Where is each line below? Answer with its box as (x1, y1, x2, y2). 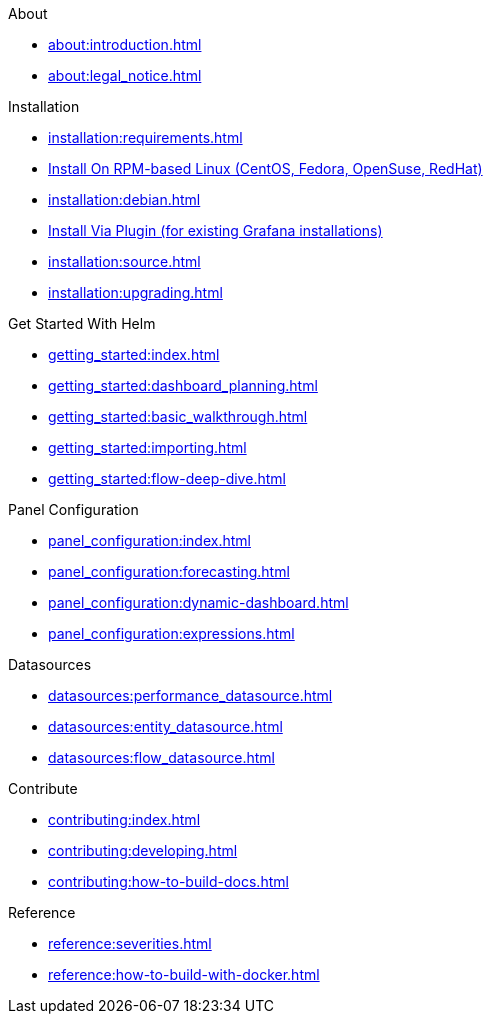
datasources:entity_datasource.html (48, 718, 283, 735)
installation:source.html (48, 253, 201, 270)
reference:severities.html (48, 935, 212, 952)
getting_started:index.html (48, 346, 220, 363)
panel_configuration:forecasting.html (48, 563, 290, 580)
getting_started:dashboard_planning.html (48, 377, 318, 394)
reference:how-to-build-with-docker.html (48, 966, 320, 983)
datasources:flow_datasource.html (48, 749, 275, 766)
